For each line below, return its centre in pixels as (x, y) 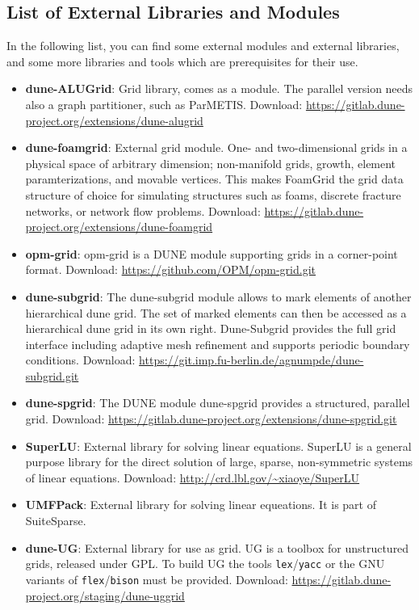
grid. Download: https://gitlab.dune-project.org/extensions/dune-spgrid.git (211, 419)
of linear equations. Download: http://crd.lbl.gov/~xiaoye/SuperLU (193, 477)
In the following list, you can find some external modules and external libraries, (203, 46)
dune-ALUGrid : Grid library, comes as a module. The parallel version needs (219, 88)
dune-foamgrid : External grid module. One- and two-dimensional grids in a (216, 147)
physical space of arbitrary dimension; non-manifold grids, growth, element (211, 163)
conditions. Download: (80, 360)
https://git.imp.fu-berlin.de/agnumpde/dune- (251, 360)
